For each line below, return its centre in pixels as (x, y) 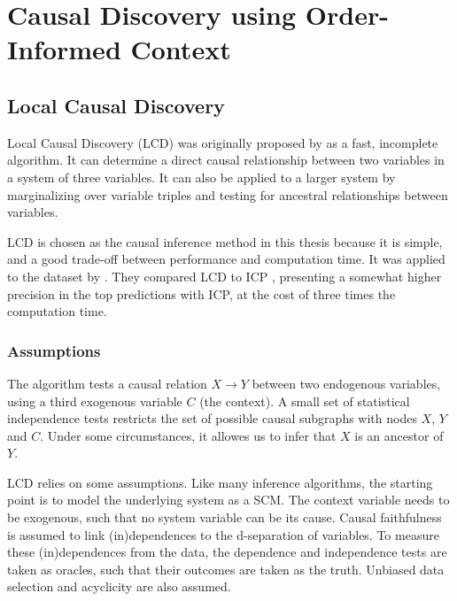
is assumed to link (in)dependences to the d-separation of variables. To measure (223, 534)
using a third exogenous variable (95, 401)
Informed (64, 49)
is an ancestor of (399, 435)
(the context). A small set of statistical (305, 401)
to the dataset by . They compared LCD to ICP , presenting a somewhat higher (225, 276)
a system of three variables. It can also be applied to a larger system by (201, 177)
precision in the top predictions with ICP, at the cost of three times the (201, 293)
